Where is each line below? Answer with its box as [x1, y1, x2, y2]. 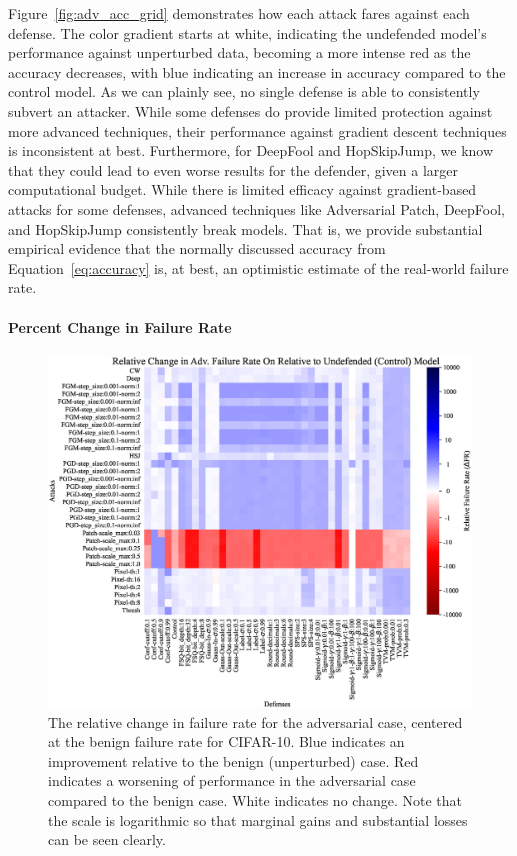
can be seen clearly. [48, 829, 166, 850]
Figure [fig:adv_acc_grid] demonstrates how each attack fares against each [8, 3, 470, 23]
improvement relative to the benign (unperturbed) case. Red [48, 750, 419, 771]
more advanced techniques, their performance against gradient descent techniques [8, 120, 507, 141]
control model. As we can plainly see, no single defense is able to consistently [8, 81, 480, 102]
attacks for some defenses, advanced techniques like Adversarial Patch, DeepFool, [8, 198, 505, 219]
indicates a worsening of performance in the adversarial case [48, 770, 416, 791]
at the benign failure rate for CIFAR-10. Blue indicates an [48, 731, 405, 752]
